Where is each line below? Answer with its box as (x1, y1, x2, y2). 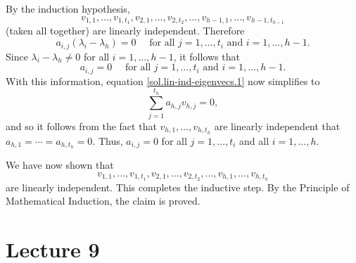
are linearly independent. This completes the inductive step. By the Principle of (6, 179, 350, 194)
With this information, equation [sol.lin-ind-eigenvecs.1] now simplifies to (6, 73, 320, 88)
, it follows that (173, 49, 240, 63)
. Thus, (92, 133, 123, 148)
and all (239, 133, 269, 148)
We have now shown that (6, 158, 114, 172)
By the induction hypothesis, (6, 1, 130, 15)
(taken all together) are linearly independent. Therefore (6, 23, 245, 38)
